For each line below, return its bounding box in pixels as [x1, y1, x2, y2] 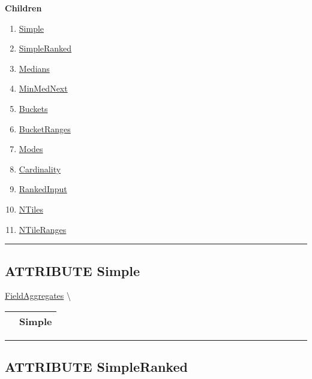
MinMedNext [19, 82, 68, 95]
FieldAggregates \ [5, 289, 71, 302]
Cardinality [19, 162, 61, 175]
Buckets [19, 102, 48, 114]
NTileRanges [19, 223, 67, 235]
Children [5, 2, 42, 14]
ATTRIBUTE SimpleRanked [5, 357, 188, 376]
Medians [19, 62, 50, 74]
